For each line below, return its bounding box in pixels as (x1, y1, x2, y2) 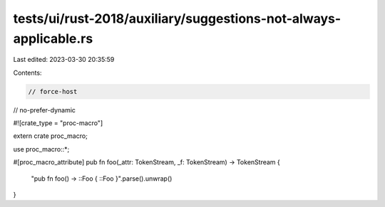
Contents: (13, 68, 42, 77)
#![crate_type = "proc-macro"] (13, 119, 103, 127)
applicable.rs (13, 31, 93, 46)
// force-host (28, 87, 78, 95)
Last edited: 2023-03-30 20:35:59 (13, 55, 115, 64)
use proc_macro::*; (13, 144, 70, 153)
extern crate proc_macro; (13, 132, 88, 140)
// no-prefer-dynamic (13, 105, 76, 114)
